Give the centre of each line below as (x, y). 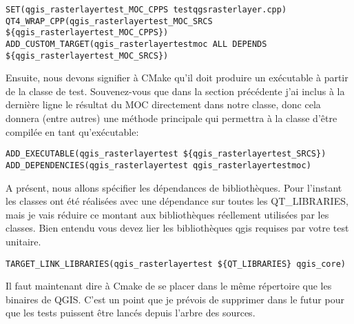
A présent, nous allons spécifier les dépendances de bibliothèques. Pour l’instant (174, 187)
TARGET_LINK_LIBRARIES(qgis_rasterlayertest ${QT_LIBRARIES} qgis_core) (176, 264)
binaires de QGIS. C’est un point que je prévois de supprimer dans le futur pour (175, 299)
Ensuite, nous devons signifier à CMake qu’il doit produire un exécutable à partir (177, 78)
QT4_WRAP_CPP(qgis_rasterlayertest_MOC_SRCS (109, 21)
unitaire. (23, 241)
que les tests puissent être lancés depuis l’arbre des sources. (131, 313)
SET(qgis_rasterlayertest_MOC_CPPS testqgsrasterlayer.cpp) (146, 10)
